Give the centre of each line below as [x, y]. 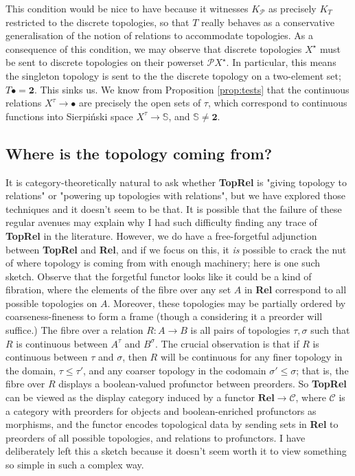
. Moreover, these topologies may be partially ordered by [227, 303]
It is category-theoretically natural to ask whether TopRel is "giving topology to [176, 182]
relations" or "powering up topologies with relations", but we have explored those [175, 195]
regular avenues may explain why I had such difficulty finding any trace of [161, 222]
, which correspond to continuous [277, 103]
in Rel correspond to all [295, 290]
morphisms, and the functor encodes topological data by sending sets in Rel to [172, 424]
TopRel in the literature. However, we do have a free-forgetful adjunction [161, 235]
